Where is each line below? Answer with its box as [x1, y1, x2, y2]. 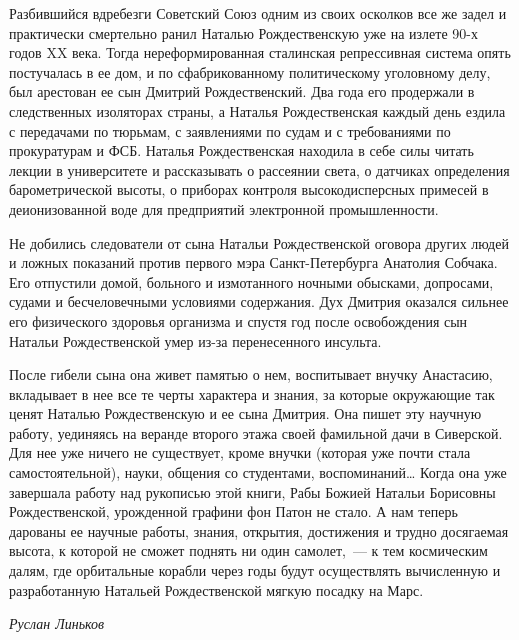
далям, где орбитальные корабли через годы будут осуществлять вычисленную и [9, 560, 501, 581]
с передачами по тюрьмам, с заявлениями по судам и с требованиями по [9, 120, 451, 141]
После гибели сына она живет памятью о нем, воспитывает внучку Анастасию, [9, 364, 493, 385]
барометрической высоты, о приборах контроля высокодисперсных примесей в [9, 179, 489, 200]
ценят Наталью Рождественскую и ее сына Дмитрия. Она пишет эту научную [9, 403, 482, 424]
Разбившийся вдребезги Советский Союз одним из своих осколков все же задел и [9, 3, 507, 23]
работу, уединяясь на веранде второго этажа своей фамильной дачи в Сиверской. [9, 422, 503, 443]
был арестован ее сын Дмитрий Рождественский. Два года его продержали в [9, 81, 475, 102]
